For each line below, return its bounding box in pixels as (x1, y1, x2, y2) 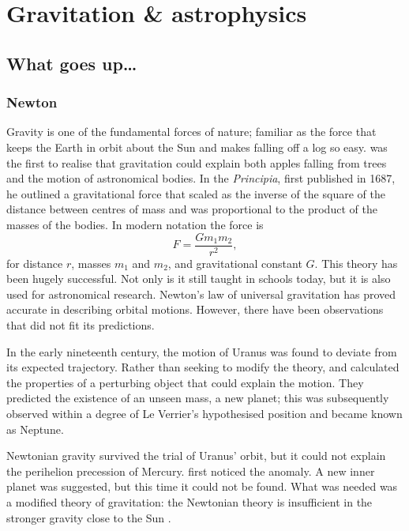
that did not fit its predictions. (6, 316, 155, 333)
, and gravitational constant (167, 254, 302, 271)
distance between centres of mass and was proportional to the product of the (6, 201, 377, 217)
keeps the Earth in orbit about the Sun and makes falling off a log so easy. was (6, 138, 388, 155)
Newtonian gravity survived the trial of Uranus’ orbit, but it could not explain (6, 447, 386, 464)
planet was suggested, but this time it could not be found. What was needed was (6, 478, 398, 495)
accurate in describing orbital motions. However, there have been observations (6, 301, 384, 318)
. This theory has (314, 254, 398, 271)
